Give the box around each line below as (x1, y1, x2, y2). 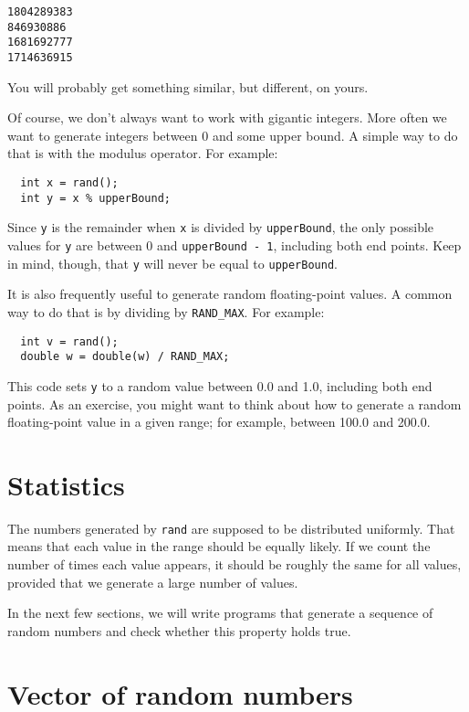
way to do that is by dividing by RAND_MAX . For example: (7, 302, 325, 321)
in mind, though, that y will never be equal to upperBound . (7, 253, 338, 272)
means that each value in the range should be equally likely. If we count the (7, 537, 431, 556)
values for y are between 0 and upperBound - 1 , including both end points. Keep (7, 235, 462, 254)
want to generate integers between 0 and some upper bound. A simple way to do (7, 125, 458, 144)
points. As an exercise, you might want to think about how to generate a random (7, 394, 462, 413)
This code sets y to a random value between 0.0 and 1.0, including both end (7, 376, 433, 395)
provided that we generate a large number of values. (7, 572, 298, 591)
